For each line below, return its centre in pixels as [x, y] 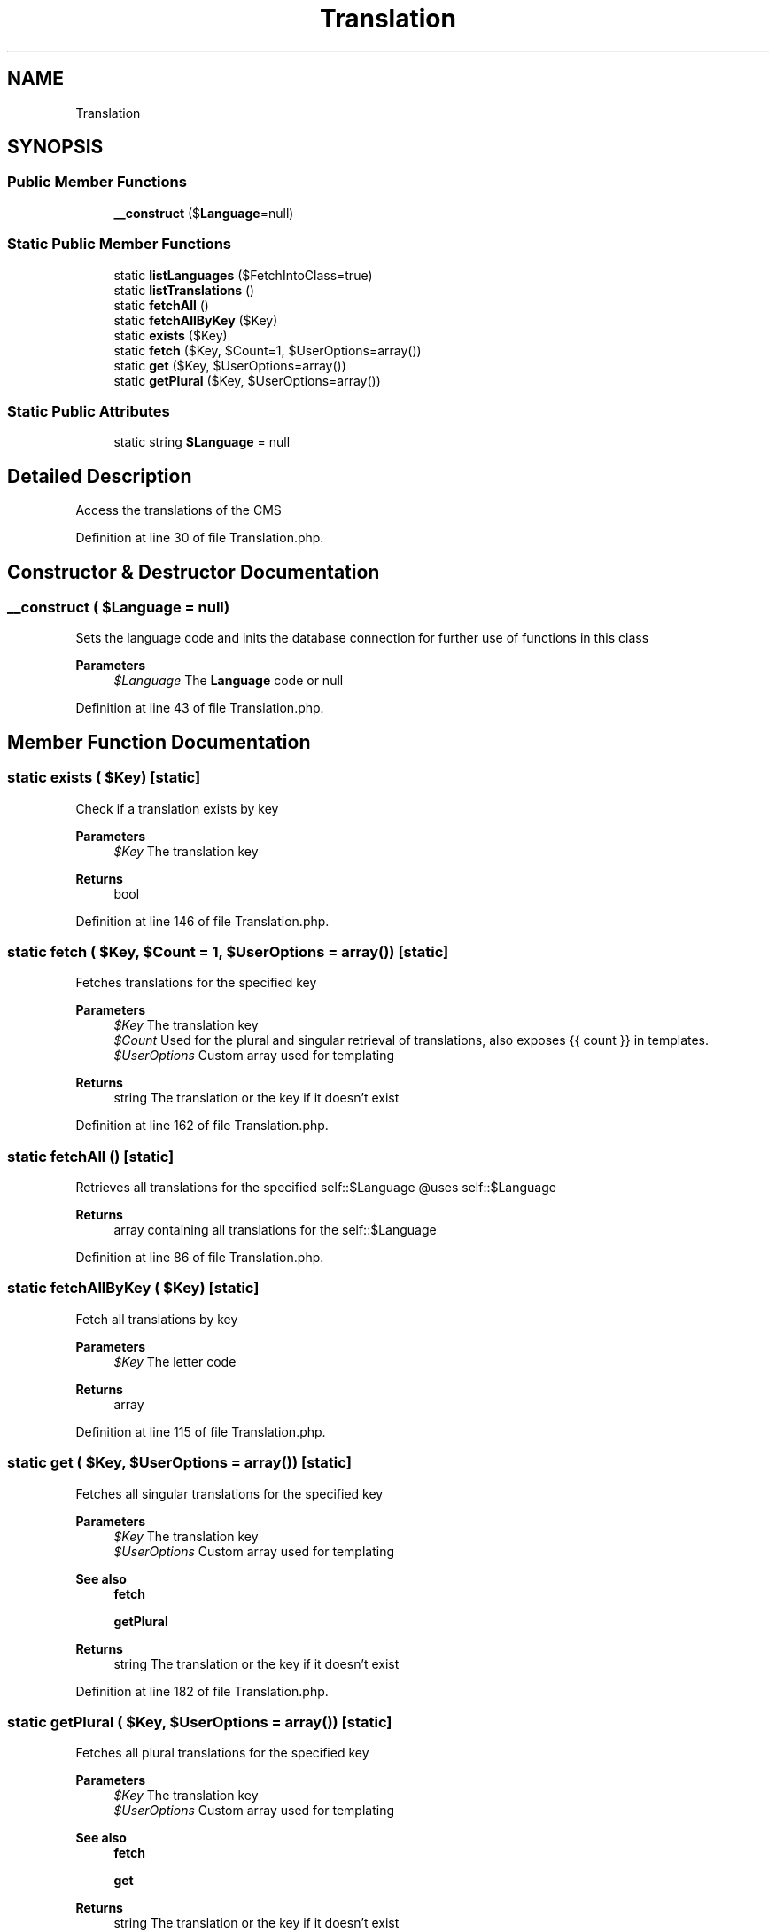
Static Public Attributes [89, 411]
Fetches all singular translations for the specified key [229, 1493]
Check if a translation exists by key [177, 808]
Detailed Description [100, 476]
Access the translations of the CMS [178, 510]
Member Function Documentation [159, 742]
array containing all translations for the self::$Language [275, 1230]
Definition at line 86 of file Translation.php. [200, 1258]
